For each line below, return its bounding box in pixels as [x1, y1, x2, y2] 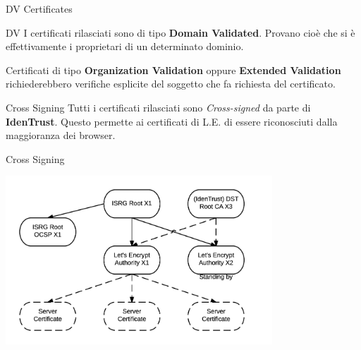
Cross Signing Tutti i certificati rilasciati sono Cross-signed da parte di [6, 99, 311, 114]
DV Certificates [6, 1, 73, 16]
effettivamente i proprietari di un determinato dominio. [6, 39, 244, 54]
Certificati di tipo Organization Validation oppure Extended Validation [6, 62, 341, 77]
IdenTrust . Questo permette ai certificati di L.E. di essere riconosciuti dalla [6, 114, 338, 128]
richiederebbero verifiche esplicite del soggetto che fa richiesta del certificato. [6, 76, 336, 91]
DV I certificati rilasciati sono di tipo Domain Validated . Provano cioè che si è [6, 25, 355, 40]
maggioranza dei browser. [6, 128, 116, 143]
